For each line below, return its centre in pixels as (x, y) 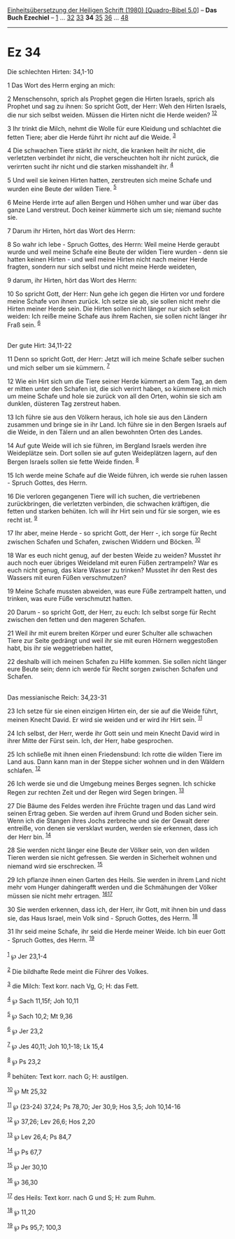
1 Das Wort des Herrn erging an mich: (61, 85)
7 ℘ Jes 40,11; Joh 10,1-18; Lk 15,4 (56, 1046)
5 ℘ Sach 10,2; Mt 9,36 (40, 1015)
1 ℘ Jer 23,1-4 (27, 956)
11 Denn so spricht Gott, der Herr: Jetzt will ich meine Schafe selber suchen (116, 359)
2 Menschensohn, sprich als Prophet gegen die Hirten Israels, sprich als (111, 99)
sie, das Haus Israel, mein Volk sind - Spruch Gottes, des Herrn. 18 (102, 917)
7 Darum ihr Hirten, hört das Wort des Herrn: (71, 231)
